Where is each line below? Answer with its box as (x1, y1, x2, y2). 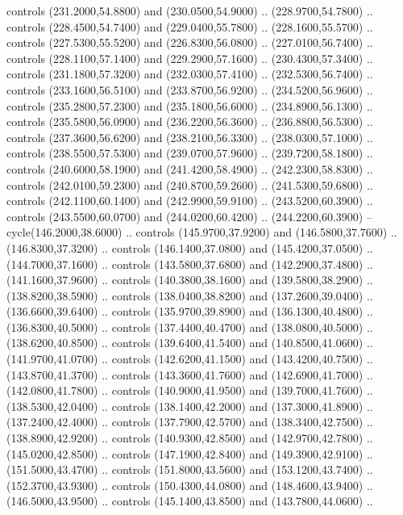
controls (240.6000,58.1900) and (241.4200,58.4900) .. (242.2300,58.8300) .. (6, 160, 373, 177)
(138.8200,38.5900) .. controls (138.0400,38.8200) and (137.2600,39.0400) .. (6, 287, 373, 304)
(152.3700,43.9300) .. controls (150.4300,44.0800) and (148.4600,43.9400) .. (6, 476, 373, 493)
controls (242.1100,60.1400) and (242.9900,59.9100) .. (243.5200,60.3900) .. (6, 192, 373, 209)
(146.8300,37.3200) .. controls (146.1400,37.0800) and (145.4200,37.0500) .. (6, 239, 373, 256)
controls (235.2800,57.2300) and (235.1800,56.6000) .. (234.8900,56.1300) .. (6, 97, 373, 114)
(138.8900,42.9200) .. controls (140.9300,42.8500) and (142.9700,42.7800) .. (6, 429, 373, 446)
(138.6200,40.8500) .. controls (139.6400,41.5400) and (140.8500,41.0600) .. (6, 334, 373, 351)
